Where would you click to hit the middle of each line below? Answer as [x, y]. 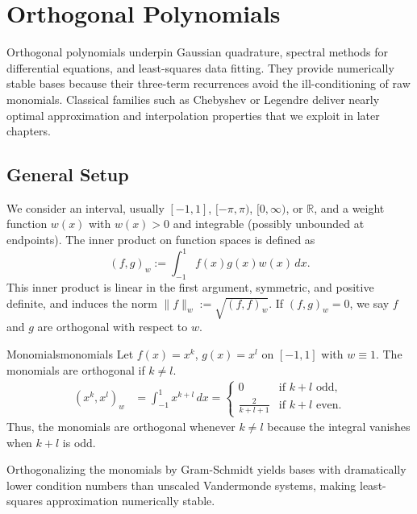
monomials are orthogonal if [76, 369]
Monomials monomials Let [70, 353]
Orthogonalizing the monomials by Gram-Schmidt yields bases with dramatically [206, 469]
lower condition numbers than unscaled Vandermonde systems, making [181, 485]
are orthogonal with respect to [113, 327]
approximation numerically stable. [131, 501]
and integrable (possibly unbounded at [269, 224]
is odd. [79, 442]
